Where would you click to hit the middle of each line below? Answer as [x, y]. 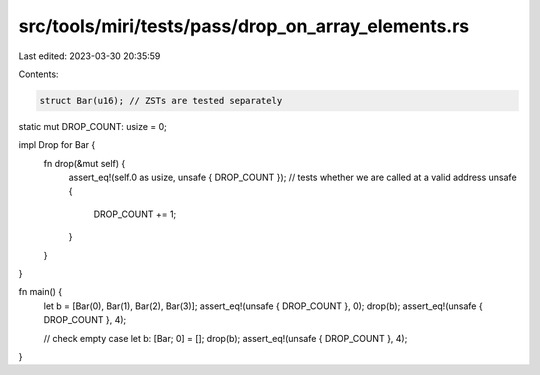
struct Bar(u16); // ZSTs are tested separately [161, 100]
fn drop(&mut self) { [84, 163]
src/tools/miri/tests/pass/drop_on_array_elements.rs [244, 26]
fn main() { [40, 292]
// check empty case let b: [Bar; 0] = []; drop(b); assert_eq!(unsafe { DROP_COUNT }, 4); [225, 338]
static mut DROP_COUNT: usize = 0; [92, 126]
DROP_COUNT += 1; [135, 214]
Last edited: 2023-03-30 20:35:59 [89, 56]
